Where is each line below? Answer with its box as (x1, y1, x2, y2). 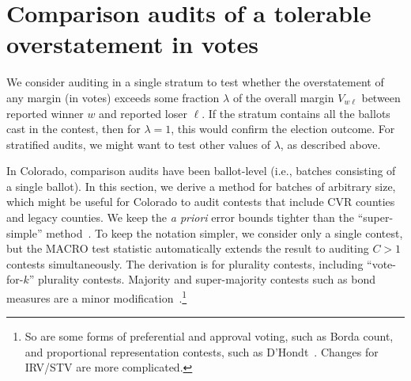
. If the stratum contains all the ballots (202, 105, 390, 121)
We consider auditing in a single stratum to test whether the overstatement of (6, 74, 384, 90)
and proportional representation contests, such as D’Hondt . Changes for (25, 343, 379, 360)
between (361, 89, 401, 105)
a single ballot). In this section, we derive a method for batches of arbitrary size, (6, 177, 396, 194)
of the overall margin (232, 89, 334, 105)
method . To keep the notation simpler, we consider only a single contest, (46, 224, 403, 241)
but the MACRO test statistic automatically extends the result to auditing (6, 240, 369, 257)
